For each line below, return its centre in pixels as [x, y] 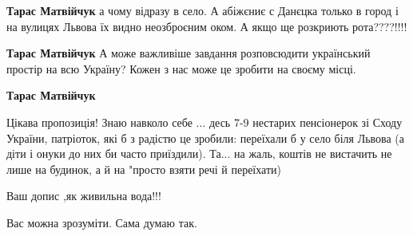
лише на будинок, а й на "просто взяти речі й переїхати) [144, 169]
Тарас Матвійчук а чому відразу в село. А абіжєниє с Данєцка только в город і [203, 10]
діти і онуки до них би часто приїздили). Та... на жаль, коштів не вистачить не [199, 153]
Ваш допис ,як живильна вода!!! [84, 196]
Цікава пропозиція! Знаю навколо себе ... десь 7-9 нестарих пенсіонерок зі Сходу [205, 122]
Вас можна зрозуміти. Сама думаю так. [102, 222]
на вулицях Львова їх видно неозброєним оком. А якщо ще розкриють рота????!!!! [207, 26]
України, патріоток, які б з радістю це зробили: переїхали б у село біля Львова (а [206, 138]
